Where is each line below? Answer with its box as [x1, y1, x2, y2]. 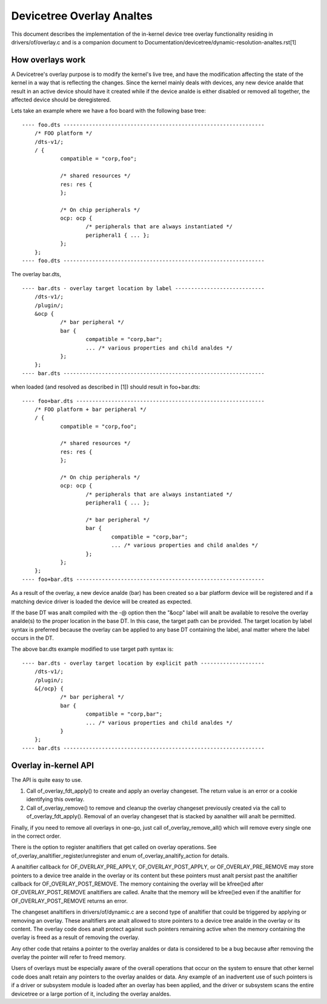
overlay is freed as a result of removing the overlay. [11, 934, 139, 941]
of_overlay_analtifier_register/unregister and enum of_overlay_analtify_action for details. [11, 852, 230, 859]
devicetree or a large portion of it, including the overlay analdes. [11, 990, 171, 997]
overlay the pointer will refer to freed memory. [11, 954, 127, 961]
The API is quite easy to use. [11, 776, 83, 783]
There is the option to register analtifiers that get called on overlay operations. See [11, 844, 217, 851]
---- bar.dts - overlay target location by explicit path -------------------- [22, 659, 265, 667]
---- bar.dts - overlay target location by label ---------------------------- [22, 285, 265, 291]
